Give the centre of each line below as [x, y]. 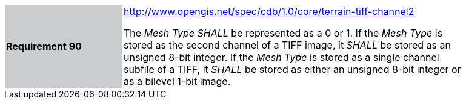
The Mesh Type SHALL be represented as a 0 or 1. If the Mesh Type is [283, 33]
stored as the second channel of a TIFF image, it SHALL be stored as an [287, 45]
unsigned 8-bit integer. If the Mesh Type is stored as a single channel [281, 57]
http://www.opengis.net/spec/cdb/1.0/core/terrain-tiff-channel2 [269, 11]
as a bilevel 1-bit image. [177, 81]
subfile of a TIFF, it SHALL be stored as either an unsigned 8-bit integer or [292, 69]
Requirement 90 [44, 46]
